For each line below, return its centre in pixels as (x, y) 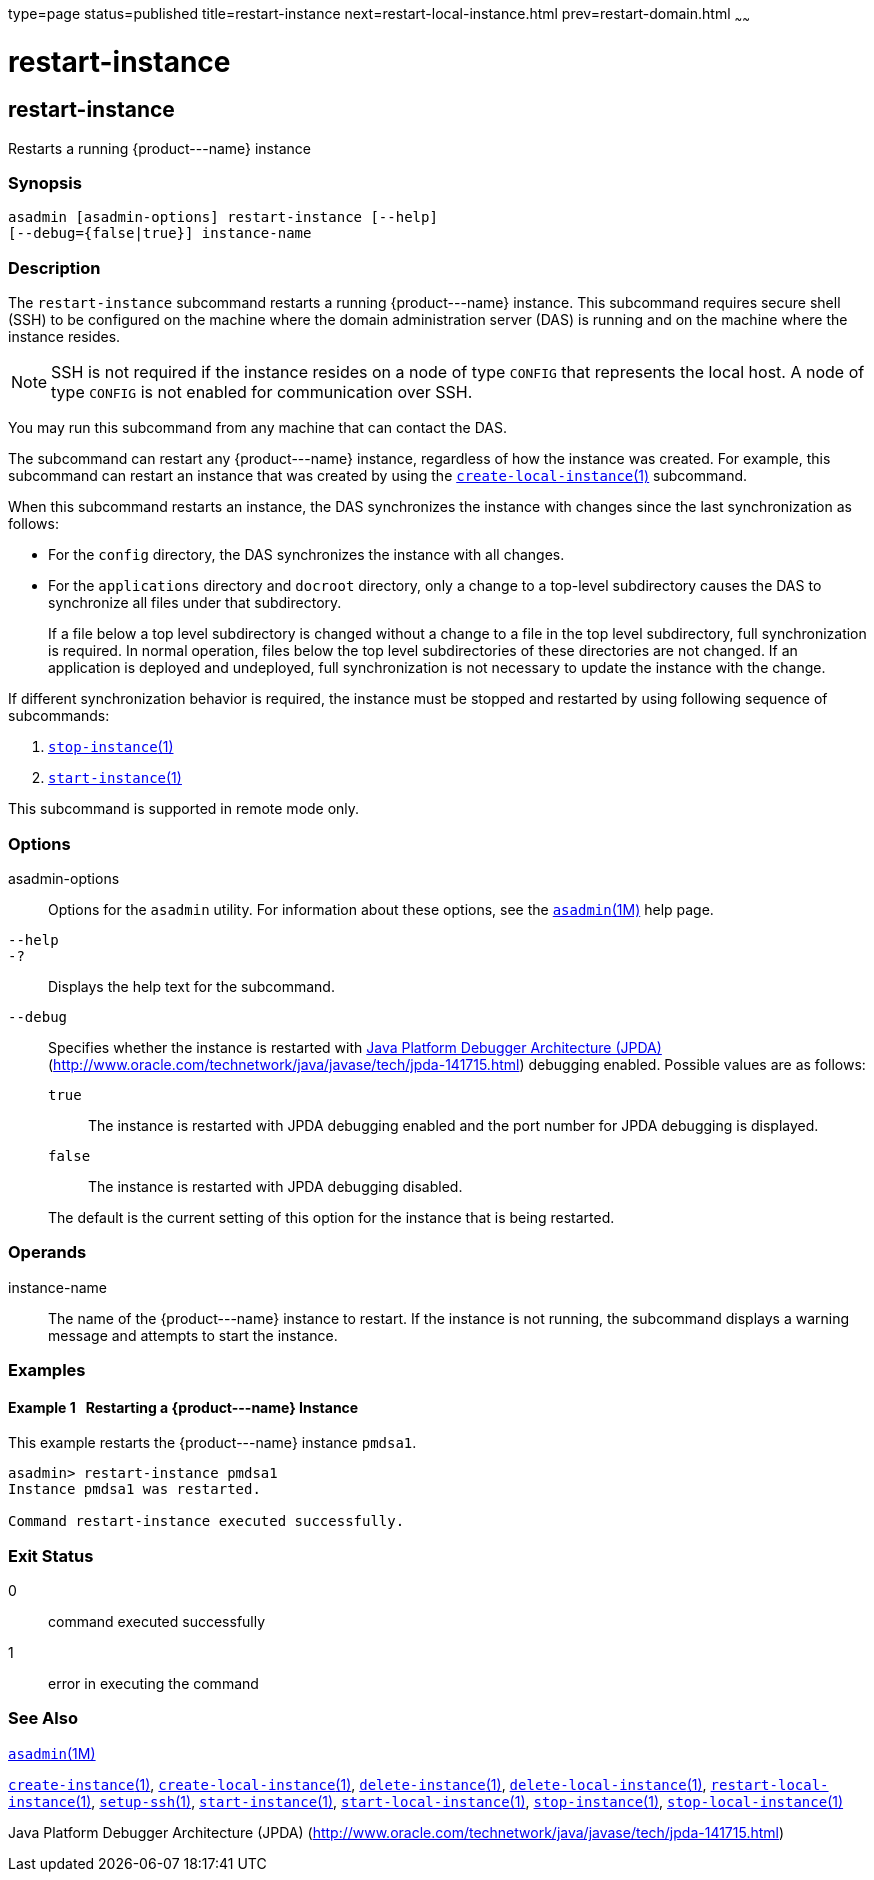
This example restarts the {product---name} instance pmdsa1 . (212, 1443)
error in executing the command (153, 1684)
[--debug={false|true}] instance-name (160, 233)
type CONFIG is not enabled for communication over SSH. (262, 392)
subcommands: (59, 716)
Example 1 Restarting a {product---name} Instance (183, 1407)
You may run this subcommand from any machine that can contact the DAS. (258, 428)
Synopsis (45, 183)
